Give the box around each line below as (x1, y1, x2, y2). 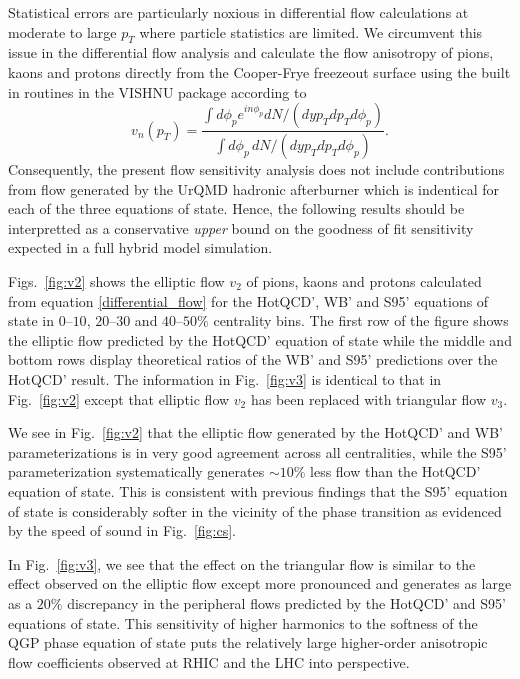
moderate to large (8, 21, 117, 42)
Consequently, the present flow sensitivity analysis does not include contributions (8, 159, 505, 180)
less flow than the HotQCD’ (310, 461, 481, 482)
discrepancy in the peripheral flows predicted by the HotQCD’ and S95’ (67, 592, 506, 613)
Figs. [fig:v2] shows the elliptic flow (8, 271, 225, 292)
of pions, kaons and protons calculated (246, 271, 482, 292)
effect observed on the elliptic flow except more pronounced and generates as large (8, 573, 512, 594)
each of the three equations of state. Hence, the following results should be (8, 198, 465, 219)
